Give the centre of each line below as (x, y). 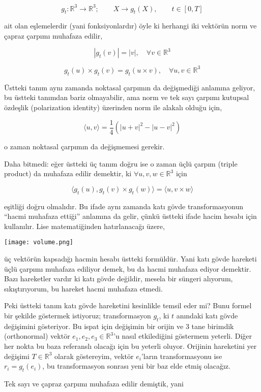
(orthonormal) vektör (37, 336)
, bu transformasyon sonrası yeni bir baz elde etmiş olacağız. (136, 366)
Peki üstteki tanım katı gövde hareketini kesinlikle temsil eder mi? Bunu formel (128, 305)
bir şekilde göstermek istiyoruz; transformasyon (78, 316)
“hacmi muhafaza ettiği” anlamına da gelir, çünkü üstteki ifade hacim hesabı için (130, 216)
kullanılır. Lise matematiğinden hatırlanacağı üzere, (84, 226)
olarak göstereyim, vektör (94, 356)
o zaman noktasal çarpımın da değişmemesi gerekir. (84, 146)
